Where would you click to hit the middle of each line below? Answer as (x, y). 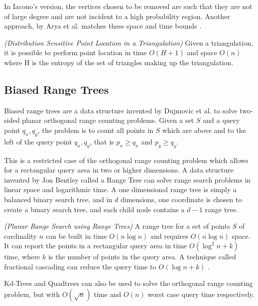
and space (202, 52)
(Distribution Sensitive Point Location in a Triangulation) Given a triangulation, (129, 42)
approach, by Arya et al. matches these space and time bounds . (103, 26)
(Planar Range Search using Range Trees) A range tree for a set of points (117, 226)
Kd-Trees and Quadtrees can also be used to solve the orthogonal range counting (128, 283)
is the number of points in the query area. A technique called (142, 257)
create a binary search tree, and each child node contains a (94, 209)
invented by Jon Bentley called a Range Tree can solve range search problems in (127, 179)
